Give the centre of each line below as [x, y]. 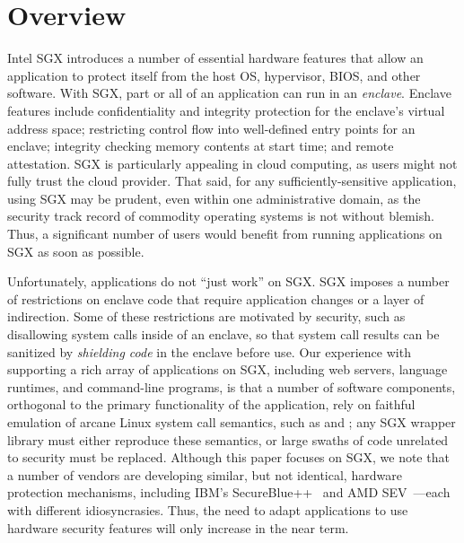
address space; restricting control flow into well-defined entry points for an [211, 128]
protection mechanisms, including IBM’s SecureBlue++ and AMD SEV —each [229, 492]
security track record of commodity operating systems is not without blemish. [221, 216]
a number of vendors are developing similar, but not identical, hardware [205, 474]
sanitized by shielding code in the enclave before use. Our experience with [209, 351]
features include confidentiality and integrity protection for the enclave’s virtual [226, 110]
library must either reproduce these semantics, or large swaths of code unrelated [228, 439]
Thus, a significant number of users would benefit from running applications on [225, 234]
